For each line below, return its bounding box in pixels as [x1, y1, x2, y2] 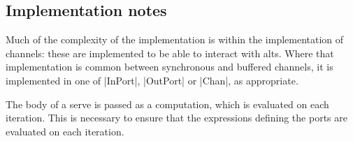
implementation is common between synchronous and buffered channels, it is [6, 59, 333, 74]
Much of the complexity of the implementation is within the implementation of [6, 32, 344, 47]
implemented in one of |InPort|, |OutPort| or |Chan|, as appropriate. [6, 73, 298, 87]
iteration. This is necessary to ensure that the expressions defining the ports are [6, 110, 347, 125]
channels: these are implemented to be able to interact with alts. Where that [6, 45, 334, 60]
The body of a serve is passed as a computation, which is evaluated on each [6, 96, 329, 111]
